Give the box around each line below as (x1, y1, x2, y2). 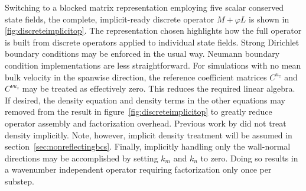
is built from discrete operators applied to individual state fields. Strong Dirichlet (5, 35, 300, 48)
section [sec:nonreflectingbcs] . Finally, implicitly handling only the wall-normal (5, 140, 291, 153)
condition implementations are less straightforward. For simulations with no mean (5, 59, 301, 71)
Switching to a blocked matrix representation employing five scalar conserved (5, 1, 284, 13)
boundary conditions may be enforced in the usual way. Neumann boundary (5, 47, 280, 60)
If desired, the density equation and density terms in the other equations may (5, 93, 285, 106)
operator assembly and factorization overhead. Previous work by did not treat (5, 116, 287, 129)
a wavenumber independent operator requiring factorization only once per (5, 163, 272, 176)
